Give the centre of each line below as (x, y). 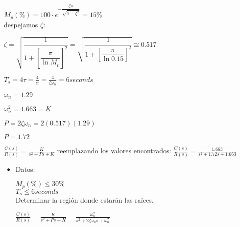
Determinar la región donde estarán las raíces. (84, 200)
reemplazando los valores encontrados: (114, 151)
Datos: (25, 169)
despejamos (21, 24)
